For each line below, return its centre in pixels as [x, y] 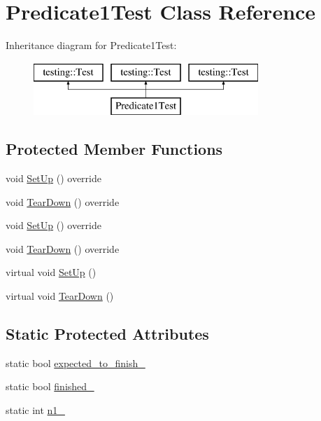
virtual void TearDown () [60, 296]
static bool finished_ [50, 386]
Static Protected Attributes [107, 334]
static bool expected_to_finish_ [76, 363]
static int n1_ [35, 410]
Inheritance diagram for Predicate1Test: [91, 45]
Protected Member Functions [114, 149]
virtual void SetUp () [51, 272]
